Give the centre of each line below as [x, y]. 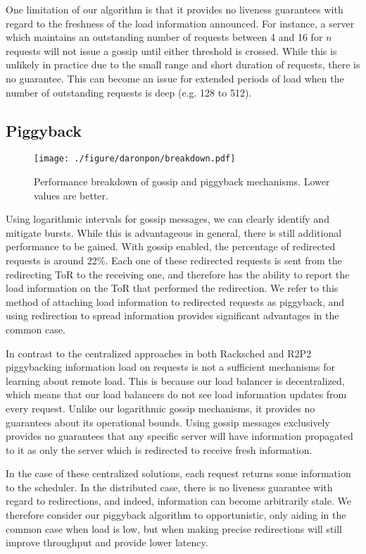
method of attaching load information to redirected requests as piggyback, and [175, 301]
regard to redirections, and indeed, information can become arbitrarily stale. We [178, 501]
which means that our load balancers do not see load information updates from [176, 394]
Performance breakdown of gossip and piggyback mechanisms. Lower [182, 181]
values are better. [71, 195]
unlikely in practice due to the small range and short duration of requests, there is [183, 64]
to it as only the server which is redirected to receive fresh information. [159, 449]
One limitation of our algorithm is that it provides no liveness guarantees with [175, 9]
